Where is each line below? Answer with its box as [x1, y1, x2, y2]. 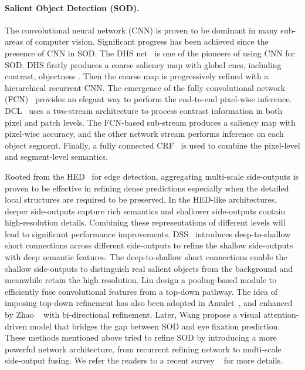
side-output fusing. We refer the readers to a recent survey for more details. [5, 354, 283, 366]
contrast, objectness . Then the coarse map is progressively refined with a [5, 70, 269, 82]
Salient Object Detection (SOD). [5, 1, 140, 14]
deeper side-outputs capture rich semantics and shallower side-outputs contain [5, 204, 286, 217]
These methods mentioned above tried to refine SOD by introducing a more [5, 331, 277, 344]
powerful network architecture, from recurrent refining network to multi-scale [5, 342, 282, 355]
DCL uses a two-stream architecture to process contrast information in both [5, 104, 283, 116]
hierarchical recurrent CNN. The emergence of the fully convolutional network [5, 81, 286, 93]
